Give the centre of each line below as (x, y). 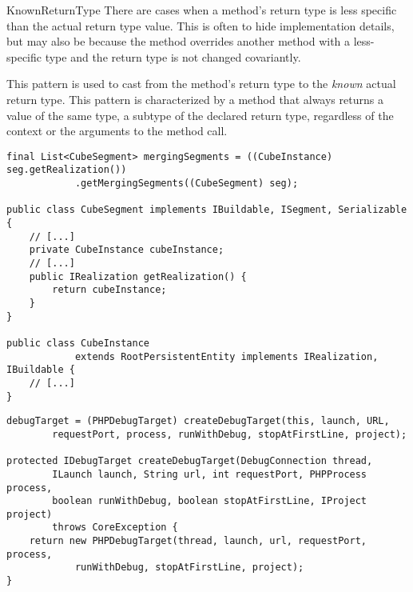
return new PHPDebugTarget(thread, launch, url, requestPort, (198, 541)
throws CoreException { (115, 528)
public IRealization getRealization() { (138, 276)
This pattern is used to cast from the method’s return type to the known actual (201, 84)
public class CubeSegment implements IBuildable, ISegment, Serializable (207, 210)
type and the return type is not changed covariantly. (173, 56)
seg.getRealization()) (67, 170)
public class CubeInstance (78, 343)
